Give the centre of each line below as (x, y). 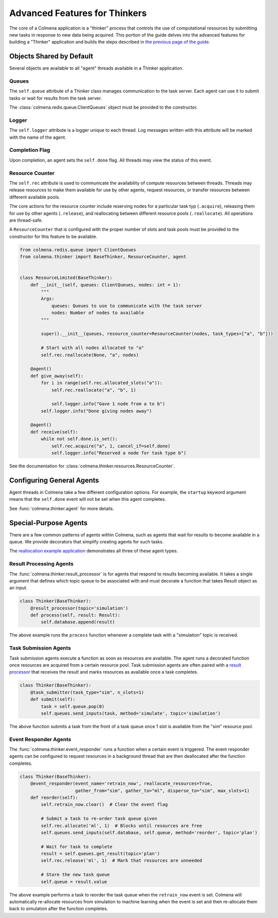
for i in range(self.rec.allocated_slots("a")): (102, 383)
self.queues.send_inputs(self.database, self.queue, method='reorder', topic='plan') (149, 832)
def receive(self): (54, 432)
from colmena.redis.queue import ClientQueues (78, 250)
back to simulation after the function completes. (59, 908)
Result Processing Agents (41, 564)
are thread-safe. (26, 220)
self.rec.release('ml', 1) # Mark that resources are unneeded (121, 861)
